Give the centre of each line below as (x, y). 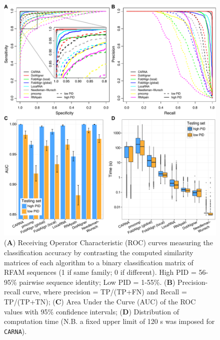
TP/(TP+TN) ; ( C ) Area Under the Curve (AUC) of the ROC (100, 302)
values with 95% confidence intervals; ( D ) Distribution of (92, 311)
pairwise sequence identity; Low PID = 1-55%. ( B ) (97, 282)
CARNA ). (15, 331)
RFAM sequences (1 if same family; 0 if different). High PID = (100, 272)
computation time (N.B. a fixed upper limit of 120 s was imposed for (109, 321)
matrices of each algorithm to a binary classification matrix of (99, 262)
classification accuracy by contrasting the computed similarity (99, 252)
